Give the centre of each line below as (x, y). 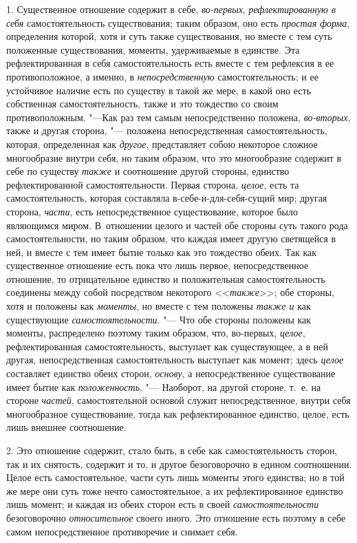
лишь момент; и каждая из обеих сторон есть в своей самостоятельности (163, 504)
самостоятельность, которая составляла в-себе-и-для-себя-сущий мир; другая (167, 198)
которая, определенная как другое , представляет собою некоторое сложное (162, 143)
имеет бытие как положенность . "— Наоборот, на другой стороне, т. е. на (164, 386)
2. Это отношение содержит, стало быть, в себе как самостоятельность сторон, (172, 450)
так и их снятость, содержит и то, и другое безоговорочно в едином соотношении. (179, 464)
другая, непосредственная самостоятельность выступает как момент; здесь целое (175, 360)
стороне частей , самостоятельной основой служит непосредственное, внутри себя (178, 400)
